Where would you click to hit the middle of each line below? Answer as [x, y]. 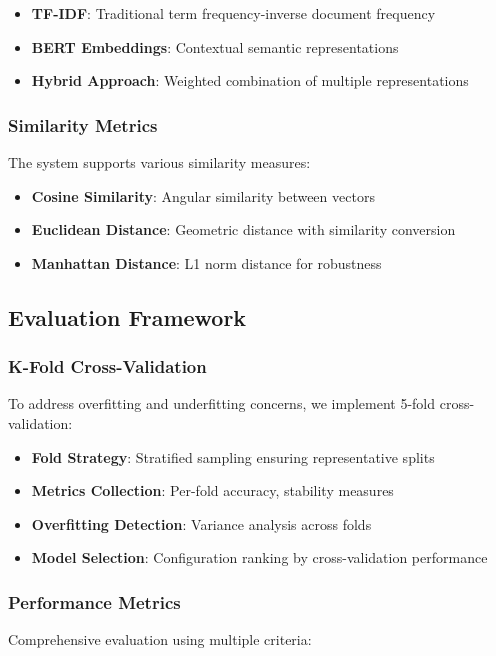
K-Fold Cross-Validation [107, 366]
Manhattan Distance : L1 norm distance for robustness [206, 262]
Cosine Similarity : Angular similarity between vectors [203, 195]
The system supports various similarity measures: [159, 162]
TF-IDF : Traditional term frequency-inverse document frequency [233, 13]
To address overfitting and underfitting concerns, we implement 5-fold [222, 403]
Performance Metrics [94, 601]
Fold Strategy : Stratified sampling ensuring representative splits [233, 456]
